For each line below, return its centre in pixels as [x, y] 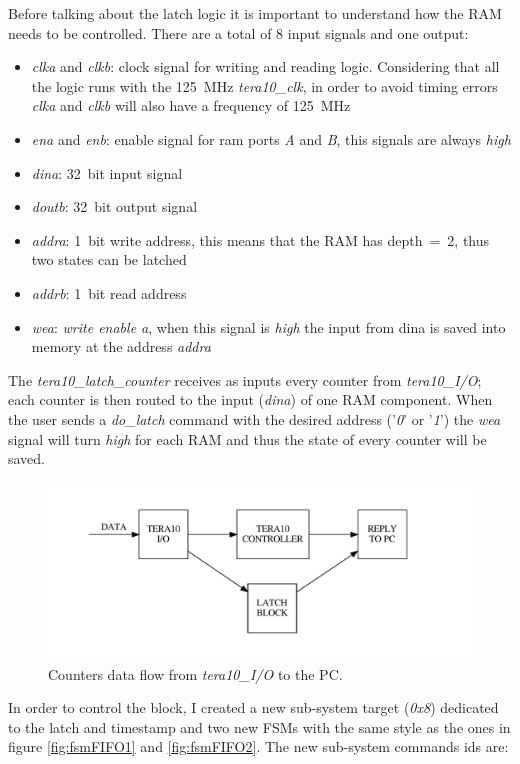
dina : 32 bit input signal [107, 172]
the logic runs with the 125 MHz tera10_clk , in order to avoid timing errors [264, 85]
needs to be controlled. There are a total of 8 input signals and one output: [238, 32]
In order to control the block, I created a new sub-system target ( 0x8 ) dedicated [253, 707]
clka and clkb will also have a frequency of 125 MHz [191, 105]
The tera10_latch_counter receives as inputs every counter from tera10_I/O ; [245, 379]
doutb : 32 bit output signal [114, 206]
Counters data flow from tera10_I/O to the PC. [195, 673]
